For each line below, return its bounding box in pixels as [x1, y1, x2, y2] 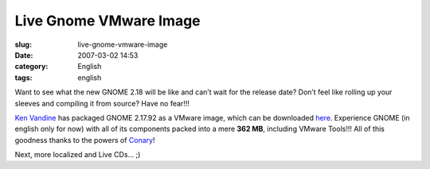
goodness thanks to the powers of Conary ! [14, 135, 155, 144]
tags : [14, 72, 33, 83]
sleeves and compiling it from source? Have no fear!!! [14, 98, 190, 108]
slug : [14, 40, 32, 49]
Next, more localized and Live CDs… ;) [14, 150, 141, 159]
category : [14, 62, 49, 71]
